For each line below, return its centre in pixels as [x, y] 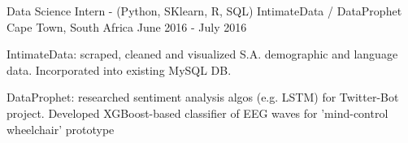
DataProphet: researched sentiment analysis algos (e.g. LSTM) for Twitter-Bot [203, 97]
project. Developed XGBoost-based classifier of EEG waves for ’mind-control [197, 113]
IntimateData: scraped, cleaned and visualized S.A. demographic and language [202, 54]
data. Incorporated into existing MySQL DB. [119, 69]
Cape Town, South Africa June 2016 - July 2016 [127, 26]
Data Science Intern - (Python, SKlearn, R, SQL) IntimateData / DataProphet [204, 11]
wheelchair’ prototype [61, 129]
